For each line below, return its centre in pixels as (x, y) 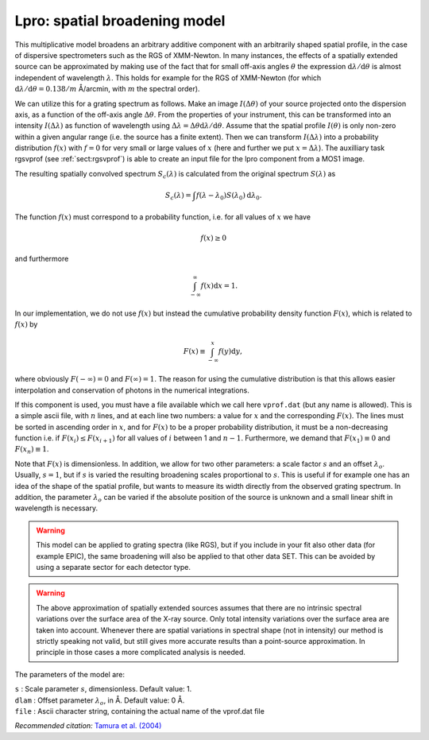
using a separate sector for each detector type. (113, 567)
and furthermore (42, 258)
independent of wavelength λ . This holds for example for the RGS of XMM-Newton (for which (168, 77)
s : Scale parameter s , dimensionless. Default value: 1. (103, 689)
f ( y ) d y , (230, 351)
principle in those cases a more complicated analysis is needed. (141, 653)
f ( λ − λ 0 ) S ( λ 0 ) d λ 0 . (229, 196)
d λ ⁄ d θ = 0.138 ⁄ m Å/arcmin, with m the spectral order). (107, 89)
